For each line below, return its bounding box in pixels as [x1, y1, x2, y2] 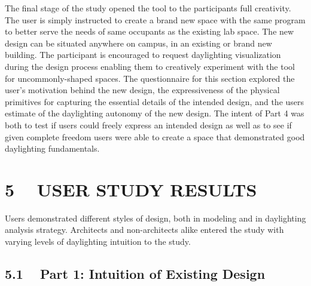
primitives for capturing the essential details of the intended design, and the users [5, 95, 304, 107]
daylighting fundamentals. [5, 142, 100, 155]
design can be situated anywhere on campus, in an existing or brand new [5, 36, 272, 49]
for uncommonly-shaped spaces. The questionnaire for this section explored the [5, 72, 295, 84]
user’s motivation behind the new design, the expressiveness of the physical [5, 84, 280, 96]
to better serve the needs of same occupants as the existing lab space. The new [5, 25, 294, 38]
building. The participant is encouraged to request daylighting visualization [5, 48, 281, 61]
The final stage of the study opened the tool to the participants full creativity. [5, 2, 291, 14]
